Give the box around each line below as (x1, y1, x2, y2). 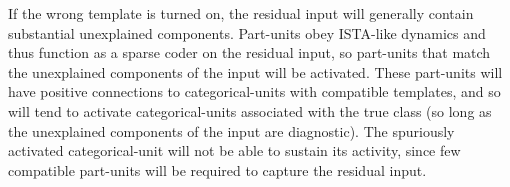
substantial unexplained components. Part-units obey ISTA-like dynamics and (8, 22, 486, 43)
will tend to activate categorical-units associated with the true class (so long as (8, 100, 492, 121)
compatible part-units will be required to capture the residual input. (8, 159, 427, 180)
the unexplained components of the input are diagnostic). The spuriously (8, 120, 455, 141)
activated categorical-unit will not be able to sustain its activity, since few (8, 140, 461, 161)
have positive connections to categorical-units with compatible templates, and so (8, 81, 501, 102)
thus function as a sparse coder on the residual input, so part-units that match (8, 42, 491, 63)
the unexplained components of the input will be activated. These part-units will (8, 61, 503, 82)
